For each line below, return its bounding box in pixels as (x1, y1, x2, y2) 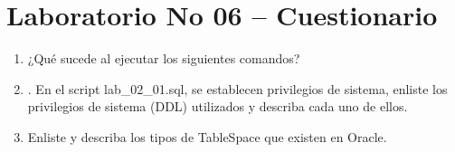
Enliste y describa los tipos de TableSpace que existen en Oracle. (27, 127, 387, 146)
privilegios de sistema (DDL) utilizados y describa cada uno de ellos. (27, 97, 408, 116)
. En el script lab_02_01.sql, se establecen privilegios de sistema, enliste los (27, 79, 448, 98)
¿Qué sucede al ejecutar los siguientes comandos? (27, 49, 300, 68)
